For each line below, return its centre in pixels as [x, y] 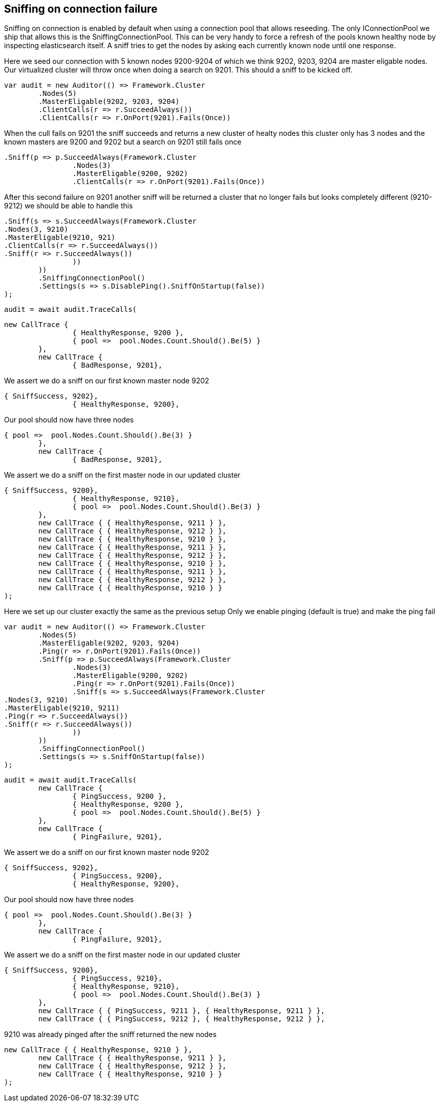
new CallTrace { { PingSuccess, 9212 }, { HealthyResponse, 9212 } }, [182, 1019]
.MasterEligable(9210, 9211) [62, 708]
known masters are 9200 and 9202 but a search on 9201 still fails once [123, 142]
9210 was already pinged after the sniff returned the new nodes [110, 1034]
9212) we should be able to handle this [69, 206]
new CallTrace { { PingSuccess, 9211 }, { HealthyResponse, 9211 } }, [182, 1011]
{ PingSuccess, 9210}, [117, 978]
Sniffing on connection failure [81, 9]
